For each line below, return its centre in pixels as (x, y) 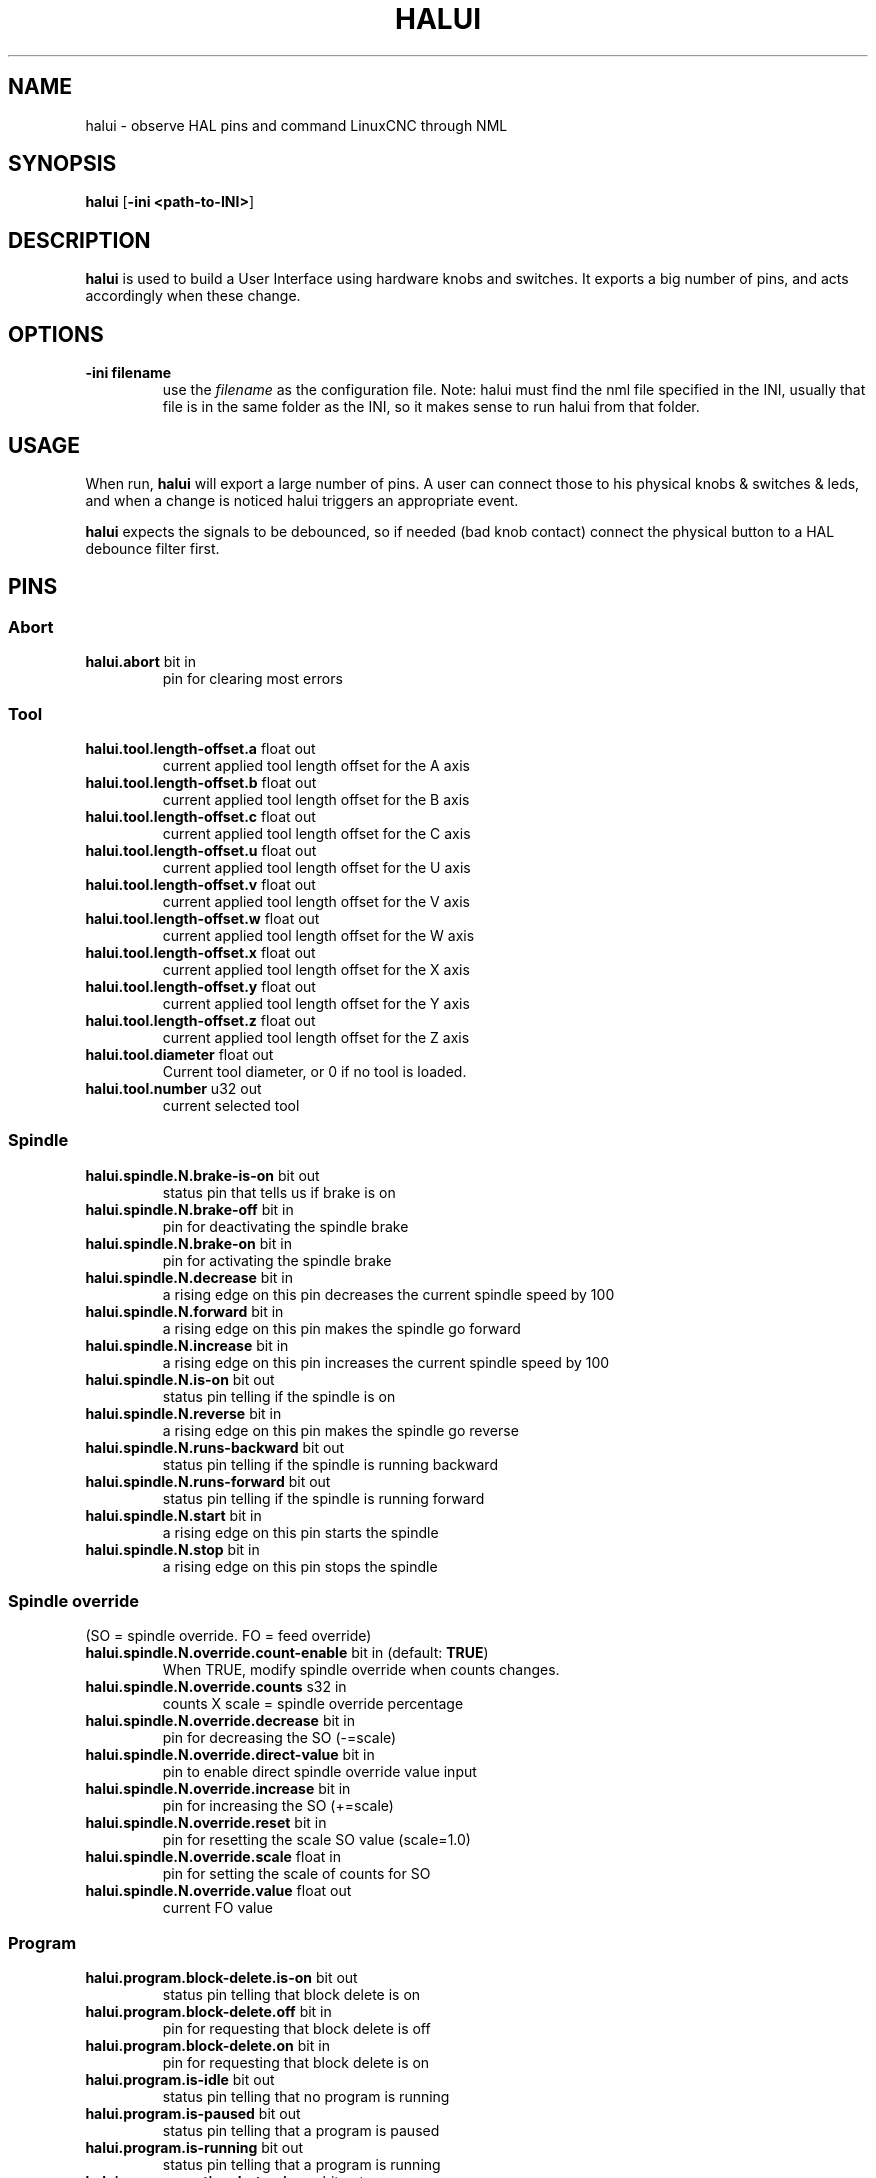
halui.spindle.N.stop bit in (172, 1549)
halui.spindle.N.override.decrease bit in (220, 1721)
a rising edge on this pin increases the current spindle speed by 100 (386, 1362)
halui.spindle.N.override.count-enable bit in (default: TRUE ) (287, 1653)
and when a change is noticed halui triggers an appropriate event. (302, 500)
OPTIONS (56, 334)
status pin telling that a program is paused (301, 2131)
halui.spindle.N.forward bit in (184, 1311)
